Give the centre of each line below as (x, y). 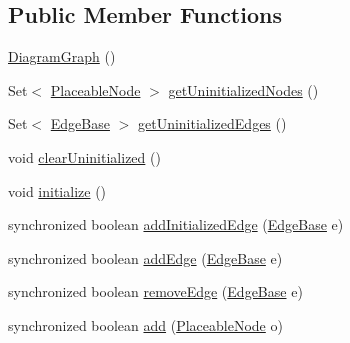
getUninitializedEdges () (212, 123)
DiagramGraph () (62, 56)
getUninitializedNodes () (243, 89)
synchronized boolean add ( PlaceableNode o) (145, 324)
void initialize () (57, 190)
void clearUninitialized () (84, 156)
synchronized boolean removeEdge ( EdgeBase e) (155, 291)
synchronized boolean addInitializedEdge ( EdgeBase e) (176, 224)
